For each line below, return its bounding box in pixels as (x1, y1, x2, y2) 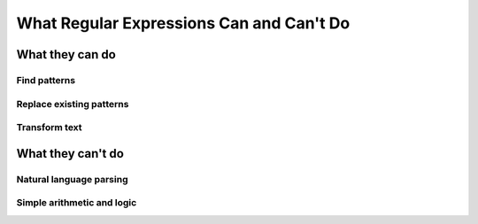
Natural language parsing (16, 173, 128, 185)
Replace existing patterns (16, 97, 129, 110)
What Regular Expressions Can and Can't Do (16, 13, 351, 33)
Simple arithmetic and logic (16, 197, 137, 209)
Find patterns (16, 73, 75, 86)
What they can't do (16, 146, 124, 161)
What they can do (16, 47, 117, 62)
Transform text (16, 121, 83, 134)
